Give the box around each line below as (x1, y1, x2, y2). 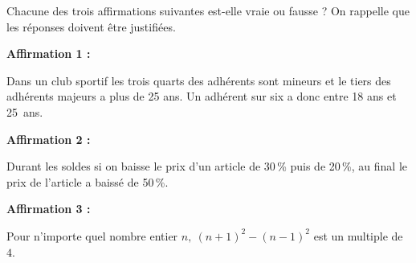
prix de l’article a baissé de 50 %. (6, 173, 169, 190)
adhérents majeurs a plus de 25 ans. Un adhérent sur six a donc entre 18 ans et (6, 88, 397, 105)
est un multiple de (313, 227, 403, 244)
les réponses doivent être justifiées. (6, 18, 176, 35)
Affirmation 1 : (6, 45, 91, 62)
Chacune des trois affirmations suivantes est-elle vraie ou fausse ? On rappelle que (6, 2, 410, 18)
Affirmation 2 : (6, 130, 91, 147)
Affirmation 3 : (6, 200, 91, 217)
